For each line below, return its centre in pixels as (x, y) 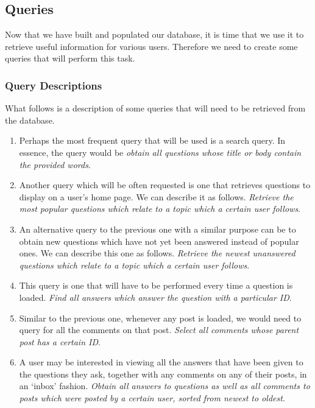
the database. (30, 120)
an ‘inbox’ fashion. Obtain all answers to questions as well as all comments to (165, 386)
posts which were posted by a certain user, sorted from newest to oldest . (152, 398)
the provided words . (55, 164)
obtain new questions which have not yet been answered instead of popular (159, 241)
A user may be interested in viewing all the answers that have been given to (161, 362)
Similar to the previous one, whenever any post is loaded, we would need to (160, 318)
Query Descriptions (54, 85)
